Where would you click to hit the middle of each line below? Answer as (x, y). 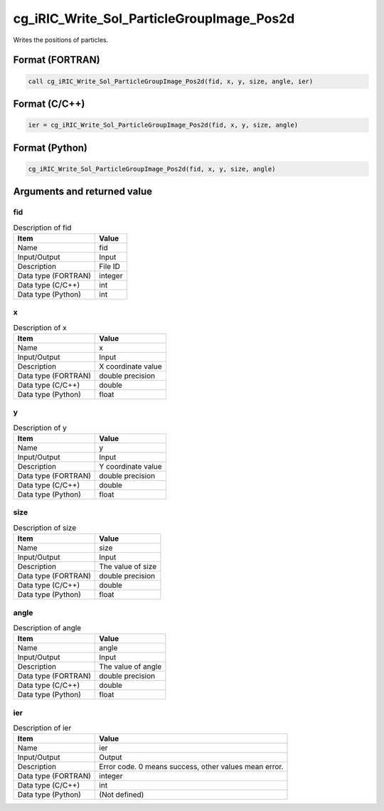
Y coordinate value (131, 467)
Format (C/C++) (49, 104)
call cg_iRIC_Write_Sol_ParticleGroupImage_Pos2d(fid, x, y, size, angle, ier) (171, 81)
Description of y (40, 428)
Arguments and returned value (83, 192)
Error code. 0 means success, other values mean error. (191, 767)
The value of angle (130, 667)
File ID (110, 266)
